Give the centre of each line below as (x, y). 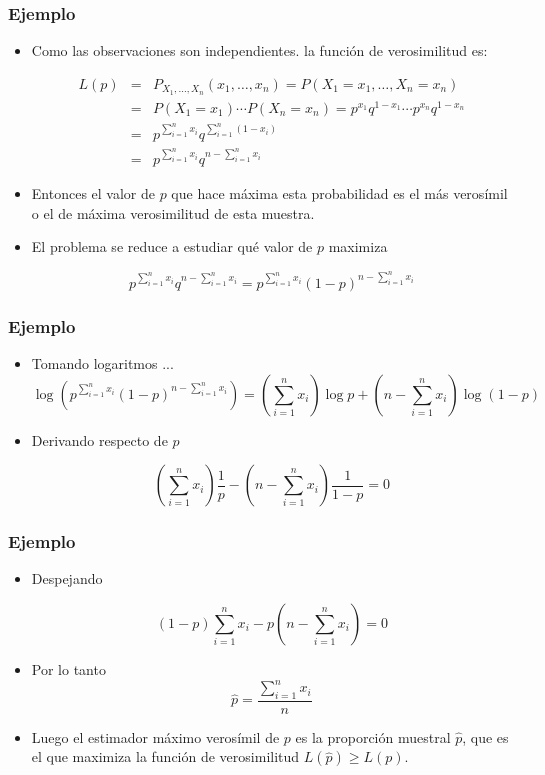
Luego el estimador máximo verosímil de (155, 736)
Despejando (67, 578)
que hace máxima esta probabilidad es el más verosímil (339, 192)
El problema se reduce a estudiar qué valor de (172, 246)
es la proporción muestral (373, 736)
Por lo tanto (68, 668)
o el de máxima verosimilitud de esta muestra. (173, 212)
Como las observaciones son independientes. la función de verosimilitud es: (259, 50)
